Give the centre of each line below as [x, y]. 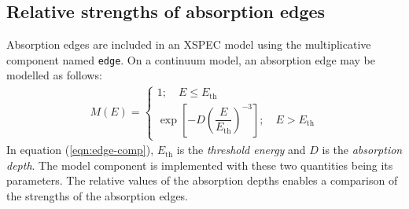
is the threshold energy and [241, 150]
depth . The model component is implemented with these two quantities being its [200, 165]
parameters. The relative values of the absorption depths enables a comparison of [202, 180]
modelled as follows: [54, 75]
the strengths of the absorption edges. [97, 195]
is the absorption [362, 150]
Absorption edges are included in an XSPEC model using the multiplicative [189, 44]
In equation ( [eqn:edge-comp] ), [80, 150]
